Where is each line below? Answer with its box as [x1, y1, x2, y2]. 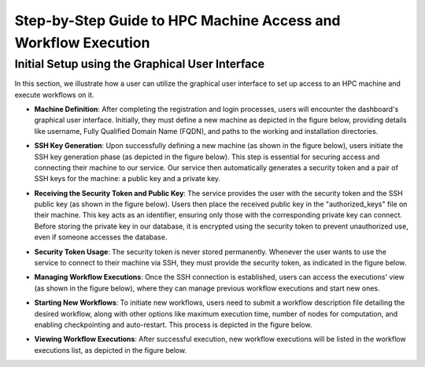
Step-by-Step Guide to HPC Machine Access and [14, 12, 341, 29]
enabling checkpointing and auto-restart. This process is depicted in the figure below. [34, 320, 312, 329]
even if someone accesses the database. [34, 232, 168, 242]
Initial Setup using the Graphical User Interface [14, 57, 265, 71]
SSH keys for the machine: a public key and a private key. [34, 174, 220, 183]
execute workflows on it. [14, 90, 94, 99]
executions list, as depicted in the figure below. [34, 345, 187, 354]
